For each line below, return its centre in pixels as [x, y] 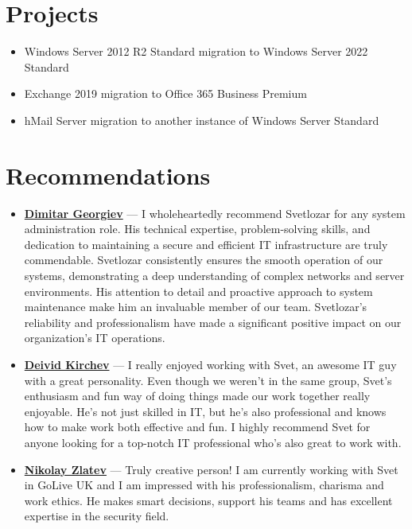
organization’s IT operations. [95, 338]
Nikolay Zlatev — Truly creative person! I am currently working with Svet [211, 469]
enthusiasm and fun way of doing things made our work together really [197, 396]
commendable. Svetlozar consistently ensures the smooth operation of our [204, 260]
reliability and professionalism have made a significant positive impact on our [213, 322]
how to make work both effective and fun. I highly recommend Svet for [197, 427]
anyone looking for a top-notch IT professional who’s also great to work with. [213, 442]
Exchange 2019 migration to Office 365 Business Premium [165, 93]
